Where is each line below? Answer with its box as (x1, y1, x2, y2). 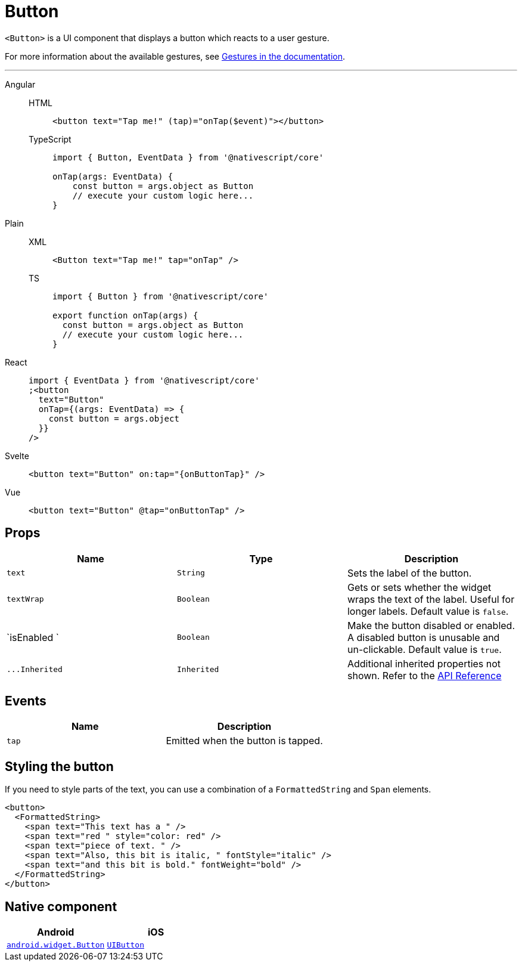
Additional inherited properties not (347, 657, 501, 670)
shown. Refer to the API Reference (347, 669, 502, 682)
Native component (5, 899, 117, 914)
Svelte (5, 450, 29, 461)
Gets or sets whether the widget (347, 581, 492, 593)
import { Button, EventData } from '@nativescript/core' (52, 152, 324, 162)
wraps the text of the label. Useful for (347, 593, 515, 605)
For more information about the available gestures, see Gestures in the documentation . (5, 51, 346, 61)
